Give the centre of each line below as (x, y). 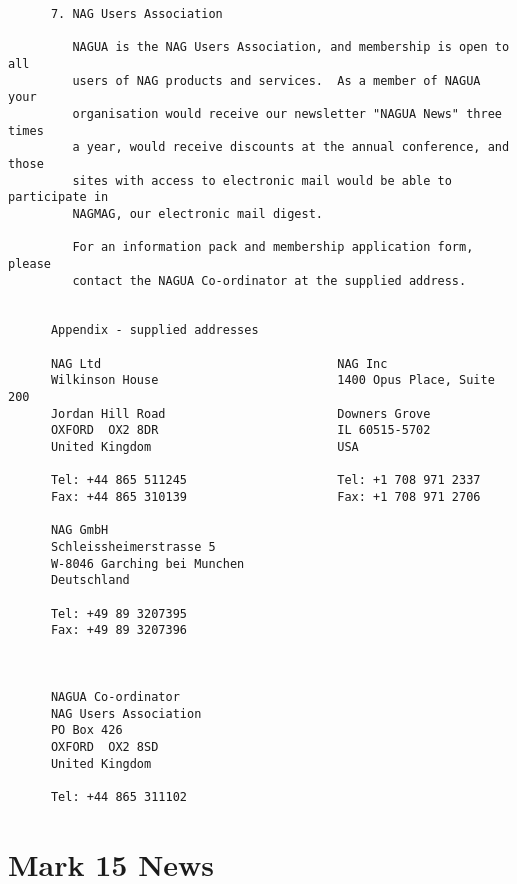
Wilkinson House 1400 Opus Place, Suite (272, 380)
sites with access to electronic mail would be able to (262, 180)
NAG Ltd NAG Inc (219, 363)
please (29, 263)
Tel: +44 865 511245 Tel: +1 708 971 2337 (265, 480)
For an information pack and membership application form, (273, 247)
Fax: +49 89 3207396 (118, 630)
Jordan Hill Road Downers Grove (240, 413)
